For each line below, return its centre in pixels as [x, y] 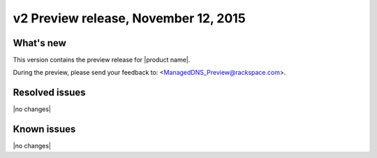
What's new [39, 43]
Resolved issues [50, 93]
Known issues [44, 129]
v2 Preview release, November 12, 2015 [129, 18]
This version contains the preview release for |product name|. [102, 60]
